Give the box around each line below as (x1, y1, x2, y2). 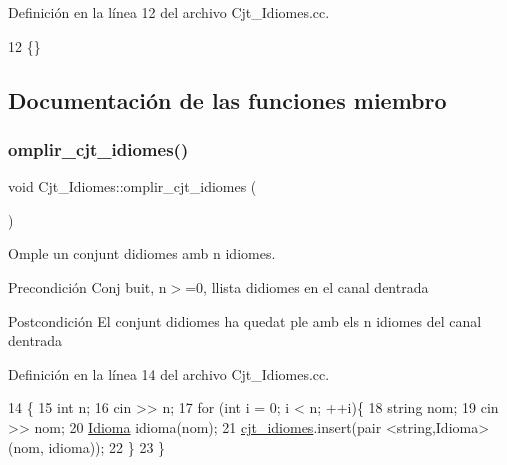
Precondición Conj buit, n (8, 276, 167, 297)
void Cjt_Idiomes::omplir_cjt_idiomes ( (8, 176, 257, 197)
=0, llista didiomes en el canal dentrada (185, 276, 429, 297)
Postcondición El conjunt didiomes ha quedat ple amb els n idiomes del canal (8, 310, 482, 331)
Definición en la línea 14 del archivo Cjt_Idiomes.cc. (8, 363, 330, 384)
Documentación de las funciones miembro (8, 84, 447, 115)
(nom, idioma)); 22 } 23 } (8, 436, 166, 457)
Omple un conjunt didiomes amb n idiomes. (8, 243, 276, 264)
